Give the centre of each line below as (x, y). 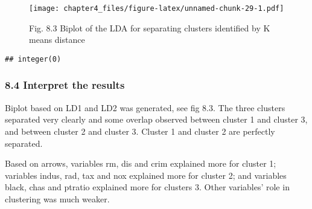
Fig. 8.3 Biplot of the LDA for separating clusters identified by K (150, 27)
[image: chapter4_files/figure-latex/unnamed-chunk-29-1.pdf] (157, 8)
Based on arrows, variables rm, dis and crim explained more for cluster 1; (141, 163)
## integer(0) (33, 59)
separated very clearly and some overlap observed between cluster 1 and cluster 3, (156, 119)
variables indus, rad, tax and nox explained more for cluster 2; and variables (146, 175)
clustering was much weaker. (57, 198)
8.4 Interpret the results (65, 85)
